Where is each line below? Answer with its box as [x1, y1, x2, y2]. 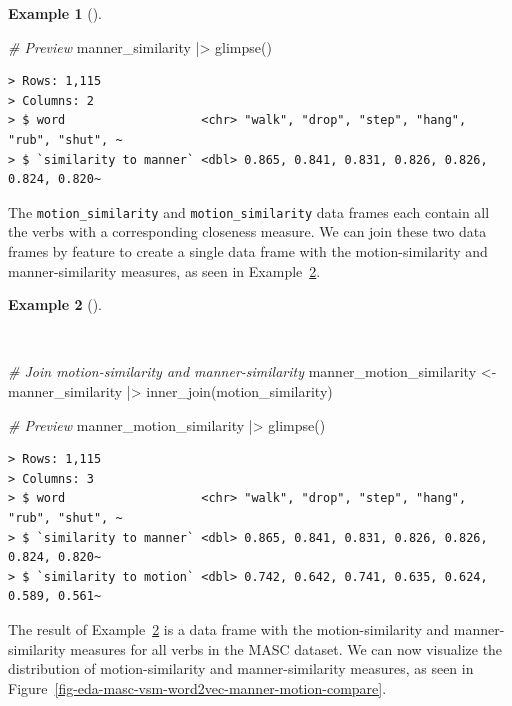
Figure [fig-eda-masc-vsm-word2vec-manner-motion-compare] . [8, 677, 387, 698]
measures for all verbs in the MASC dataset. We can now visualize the [70, 638, 503, 659]
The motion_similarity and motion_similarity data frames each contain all [8, 201, 490, 222]
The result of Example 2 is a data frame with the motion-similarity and [8, 618, 450, 639]
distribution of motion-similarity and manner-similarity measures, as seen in [8, 658, 474, 679]
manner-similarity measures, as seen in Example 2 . [8, 260, 321, 281]
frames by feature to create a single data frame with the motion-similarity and [8, 241, 488, 261]
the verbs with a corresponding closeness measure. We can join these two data [8, 221, 487, 242]
